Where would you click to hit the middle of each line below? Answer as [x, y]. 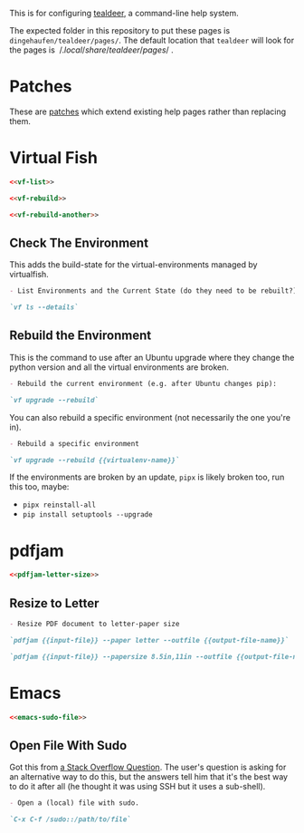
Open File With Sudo [68, 746]
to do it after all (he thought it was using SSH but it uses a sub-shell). [138, 787]
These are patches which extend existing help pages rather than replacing [148, 111]
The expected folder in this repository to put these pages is [120, 30]
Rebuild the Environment [81, 336]
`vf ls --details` [44, 307]
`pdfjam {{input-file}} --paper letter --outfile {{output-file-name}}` [149, 640]
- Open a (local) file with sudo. [75, 803]
